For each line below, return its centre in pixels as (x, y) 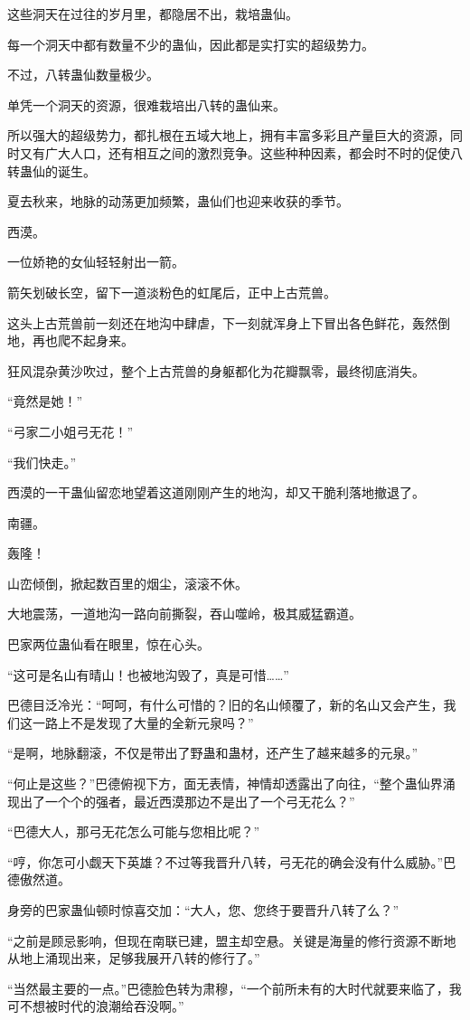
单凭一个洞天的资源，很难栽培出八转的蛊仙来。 (146, 104)
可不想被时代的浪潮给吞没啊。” (96, 1006)
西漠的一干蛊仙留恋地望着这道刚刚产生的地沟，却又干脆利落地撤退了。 (216, 492)
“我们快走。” (42, 462)
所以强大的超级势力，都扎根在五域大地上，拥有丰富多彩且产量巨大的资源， (229, 135)
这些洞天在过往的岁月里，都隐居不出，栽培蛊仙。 (153, 14)
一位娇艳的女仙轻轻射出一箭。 (96, 262)
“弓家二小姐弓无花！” (70, 431)
